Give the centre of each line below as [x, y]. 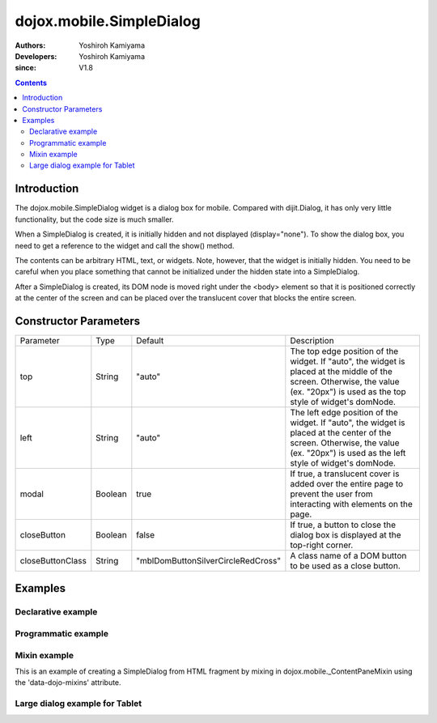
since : [25, 68]
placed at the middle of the [341, 371]
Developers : [36, 56]
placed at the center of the [341, 433]
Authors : [30, 45]
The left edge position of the [344, 413]
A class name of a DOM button [348, 556]
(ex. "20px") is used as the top [348, 391]
